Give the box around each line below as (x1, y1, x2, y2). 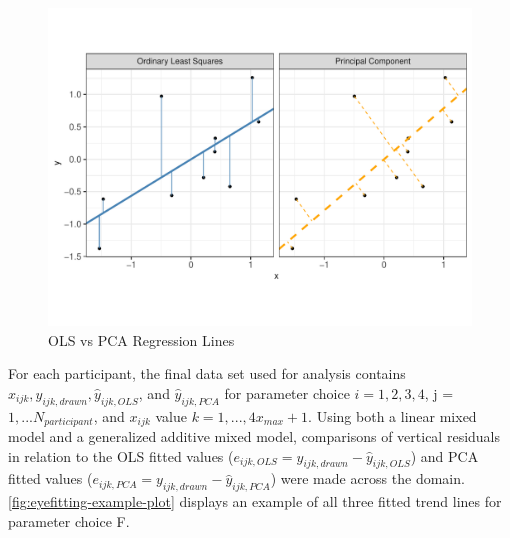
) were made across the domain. (270, 468, 465, 489)
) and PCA (410, 445, 479, 466)
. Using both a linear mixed (308, 405, 477, 426)
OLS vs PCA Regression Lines (48, 329, 235, 350)
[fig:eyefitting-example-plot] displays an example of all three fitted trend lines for (8, 491, 502, 512)
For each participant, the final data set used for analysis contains (8, 363, 406, 384)
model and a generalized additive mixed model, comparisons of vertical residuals (8, 426, 501, 447)
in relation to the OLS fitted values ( (8, 445, 234, 466)
